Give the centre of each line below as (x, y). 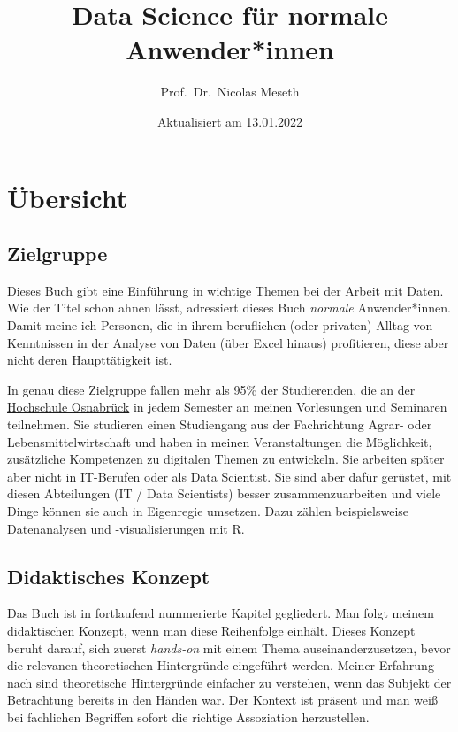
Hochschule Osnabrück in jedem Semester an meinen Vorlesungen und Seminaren (227, 407)
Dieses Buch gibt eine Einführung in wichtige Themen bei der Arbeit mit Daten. (225, 290)
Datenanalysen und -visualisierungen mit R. (126, 528)
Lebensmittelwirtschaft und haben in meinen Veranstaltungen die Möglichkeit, (220, 441)
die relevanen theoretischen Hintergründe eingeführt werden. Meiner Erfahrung (221, 665)
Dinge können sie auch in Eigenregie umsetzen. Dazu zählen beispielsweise (208, 511)
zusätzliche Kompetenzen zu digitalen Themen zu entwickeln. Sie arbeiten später (226, 459)
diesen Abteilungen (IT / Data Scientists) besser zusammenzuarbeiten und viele (224, 493)
